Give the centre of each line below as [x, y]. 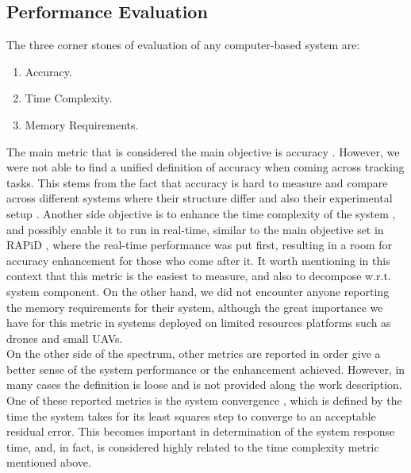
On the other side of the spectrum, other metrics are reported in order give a [194, 354]
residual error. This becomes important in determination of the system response [201, 431]
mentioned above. [49, 462]
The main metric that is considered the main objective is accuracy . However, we [203, 151]
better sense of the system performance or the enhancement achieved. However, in [206, 369]
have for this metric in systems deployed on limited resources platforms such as [199, 323]
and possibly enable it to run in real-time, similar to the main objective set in [195, 229]
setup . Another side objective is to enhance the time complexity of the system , [201, 213]
